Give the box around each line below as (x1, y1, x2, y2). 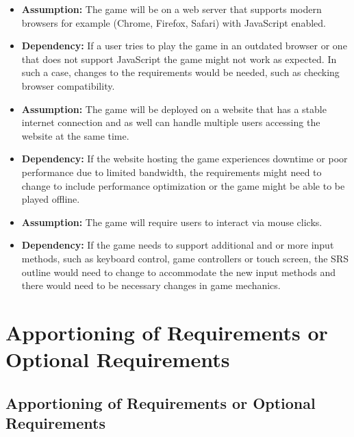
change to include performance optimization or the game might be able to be (21, 178, 345, 192)
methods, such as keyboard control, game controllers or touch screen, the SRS (21, 251, 349, 265)
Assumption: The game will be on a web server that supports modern (21, 2, 322, 16)
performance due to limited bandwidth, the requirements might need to (21, 164, 322, 179)
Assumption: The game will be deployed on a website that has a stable (21, 101, 327, 116)
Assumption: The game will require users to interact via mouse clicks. (21, 214, 323, 229)
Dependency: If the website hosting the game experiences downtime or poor (21, 151, 348, 166)
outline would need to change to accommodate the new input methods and (21, 264, 336, 279)
